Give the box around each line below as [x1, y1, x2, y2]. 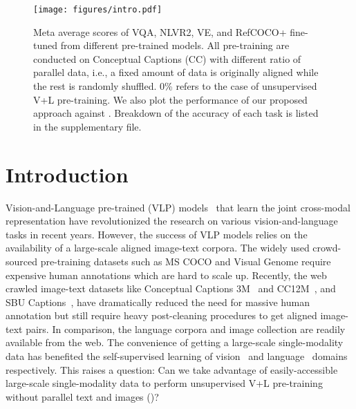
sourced [6, 254, 38, 268]
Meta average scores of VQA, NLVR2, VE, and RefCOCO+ [33, 24, 287, 39]
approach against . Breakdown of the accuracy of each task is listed [33, 106, 319, 120]
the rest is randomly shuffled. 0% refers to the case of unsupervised [33, 79, 317, 93]
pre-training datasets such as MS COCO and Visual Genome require [40, 254, 331, 268]
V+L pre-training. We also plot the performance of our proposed [33, 92, 308, 106]
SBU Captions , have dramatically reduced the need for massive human [6, 294, 310, 309]
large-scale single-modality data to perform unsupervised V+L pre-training [6, 376, 323, 390]
